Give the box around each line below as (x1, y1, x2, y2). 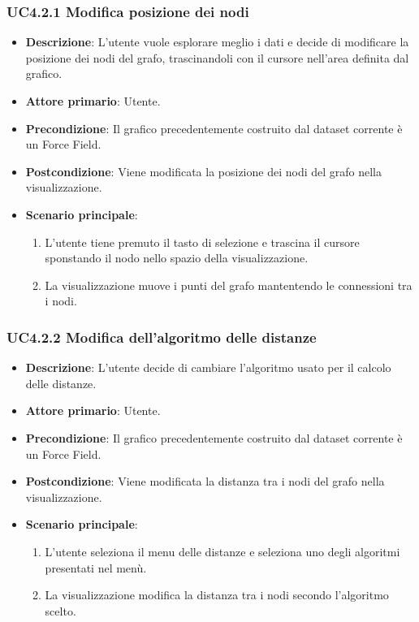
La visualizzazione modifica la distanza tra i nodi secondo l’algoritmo (45, 586, 389, 603)
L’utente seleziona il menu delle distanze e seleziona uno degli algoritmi (45, 542, 400, 559)
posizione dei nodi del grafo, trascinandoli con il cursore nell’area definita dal (25, 49, 409, 66)
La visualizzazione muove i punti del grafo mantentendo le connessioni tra (45, 276, 413, 293)
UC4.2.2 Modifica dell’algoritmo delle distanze (6, 326, 317, 347)
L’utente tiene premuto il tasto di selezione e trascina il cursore (45, 233, 360, 250)
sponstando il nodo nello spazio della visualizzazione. (45, 249, 309, 266)
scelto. (45, 602, 76, 619)
